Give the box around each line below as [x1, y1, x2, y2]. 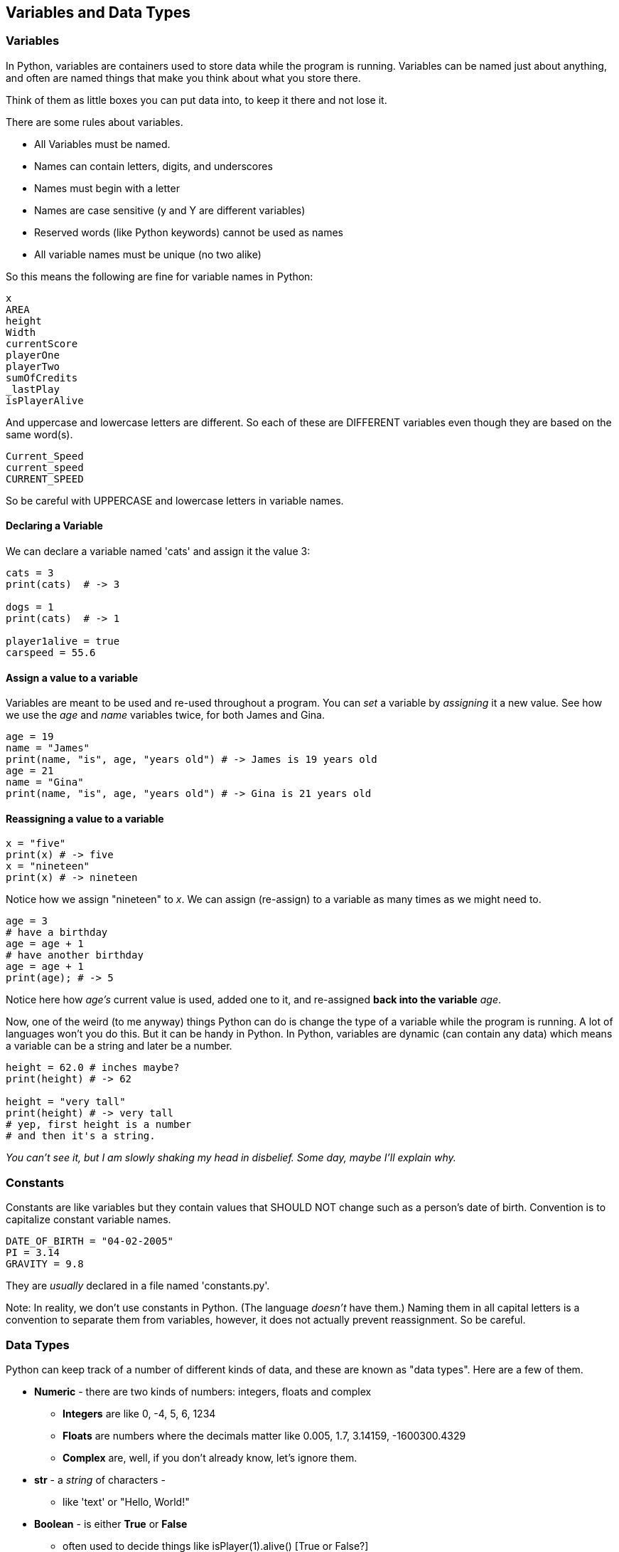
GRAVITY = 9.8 [6, 1258, 84, 1270]
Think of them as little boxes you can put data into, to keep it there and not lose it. [6, 93, 387, 106]
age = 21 [6, 765, 54, 777]
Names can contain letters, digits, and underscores [34, 159, 273, 172]
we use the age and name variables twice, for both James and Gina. [6, 709, 325, 722]
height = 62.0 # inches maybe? [6, 1062, 180, 1074]
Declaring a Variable [6, 519, 103, 532]
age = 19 [6, 731, 54, 743]
